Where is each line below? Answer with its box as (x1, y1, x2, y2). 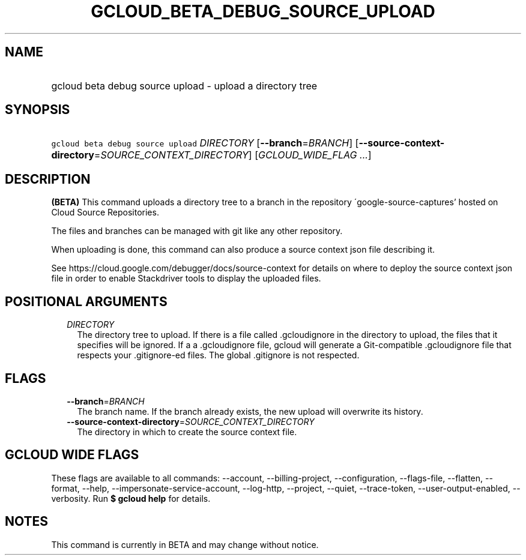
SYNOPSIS (5, 102, 70, 118)
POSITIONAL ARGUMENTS (5, 294, 168, 309)
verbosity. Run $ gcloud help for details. (51, 493, 211, 504)
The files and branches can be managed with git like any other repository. (51, 226, 343, 236)
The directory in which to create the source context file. (77, 426, 297, 437)
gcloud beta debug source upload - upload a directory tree (51, 79, 318, 92)
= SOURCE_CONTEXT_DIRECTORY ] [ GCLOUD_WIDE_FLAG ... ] (94, 149, 372, 161)
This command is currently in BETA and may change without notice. (51, 539, 319, 550)
